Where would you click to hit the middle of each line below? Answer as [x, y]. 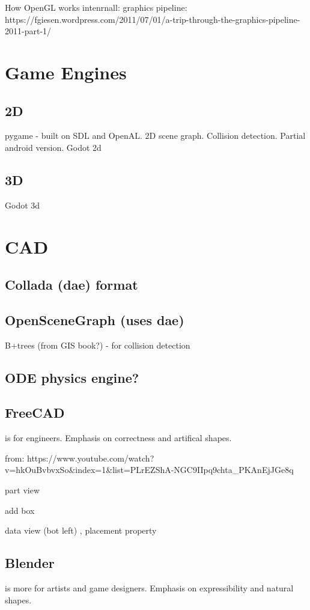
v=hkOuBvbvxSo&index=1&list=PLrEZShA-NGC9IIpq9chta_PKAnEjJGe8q [149, 470]
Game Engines [66, 72]
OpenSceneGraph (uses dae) [95, 319]
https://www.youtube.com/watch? [90, 458]
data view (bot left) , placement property [81, 530]
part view [22, 490]
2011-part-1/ [28, 31]
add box [20, 510]
